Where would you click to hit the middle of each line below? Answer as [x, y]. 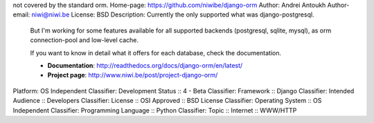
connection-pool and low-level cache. [84, 40]
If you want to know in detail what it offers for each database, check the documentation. [156, 53]
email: [21, 15]
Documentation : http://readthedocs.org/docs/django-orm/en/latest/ [145, 65]
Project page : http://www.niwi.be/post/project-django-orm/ [133, 75]
